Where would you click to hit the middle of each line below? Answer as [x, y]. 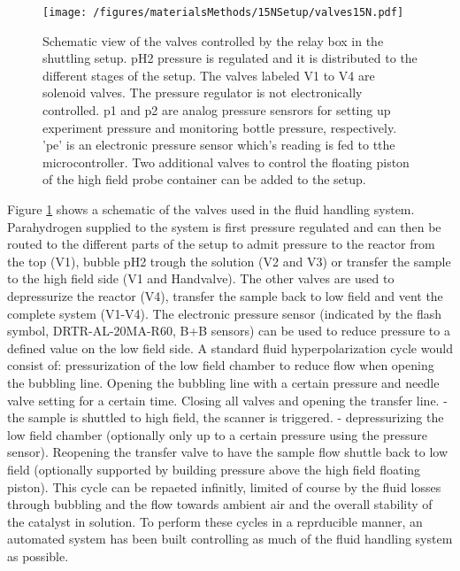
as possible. [38, 556]
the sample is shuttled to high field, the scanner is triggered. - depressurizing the [226, 417]
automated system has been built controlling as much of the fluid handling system [230, 539]
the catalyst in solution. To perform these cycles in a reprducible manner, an [215, 521]
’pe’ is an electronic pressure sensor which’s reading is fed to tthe [219, 145]
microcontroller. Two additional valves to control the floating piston [226, 162]
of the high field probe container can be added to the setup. [204, 179]
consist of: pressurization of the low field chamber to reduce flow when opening [221, 365]
